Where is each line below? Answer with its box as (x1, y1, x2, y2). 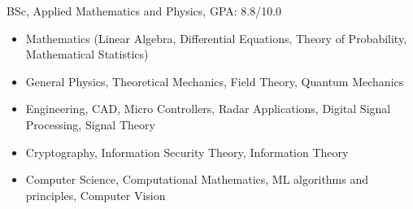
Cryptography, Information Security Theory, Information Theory (25, 143, 349, 160)
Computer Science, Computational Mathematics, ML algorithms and (25, 171, 369, 188)
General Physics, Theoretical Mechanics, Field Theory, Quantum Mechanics (25, 72, 404, 89)
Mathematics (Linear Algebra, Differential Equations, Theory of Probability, (25, 29, 407, 46)
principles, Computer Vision (25, 186, 166, 203)
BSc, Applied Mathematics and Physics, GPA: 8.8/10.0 (7, 2, 282, 19)
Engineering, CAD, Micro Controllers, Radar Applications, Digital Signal (25, 100, 391, 117)
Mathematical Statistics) (25, 46, 149, 63)
